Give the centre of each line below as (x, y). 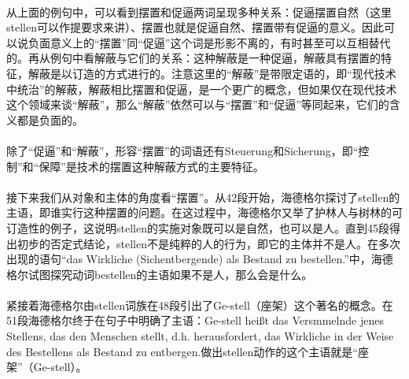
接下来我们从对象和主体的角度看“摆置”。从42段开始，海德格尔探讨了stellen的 (203, 197)
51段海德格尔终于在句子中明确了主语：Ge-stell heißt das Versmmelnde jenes (195, 320)
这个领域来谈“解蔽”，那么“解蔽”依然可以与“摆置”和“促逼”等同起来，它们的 (198, 104)
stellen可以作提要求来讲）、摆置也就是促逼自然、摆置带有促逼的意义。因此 (195, 27)
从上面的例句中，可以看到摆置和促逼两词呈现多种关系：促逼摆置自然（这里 (199, 11)
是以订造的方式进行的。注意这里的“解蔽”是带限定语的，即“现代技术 (223, 73)
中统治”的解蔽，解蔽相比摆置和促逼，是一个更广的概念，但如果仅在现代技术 (202, 89)
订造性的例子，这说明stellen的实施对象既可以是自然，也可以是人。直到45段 (198, 227)
